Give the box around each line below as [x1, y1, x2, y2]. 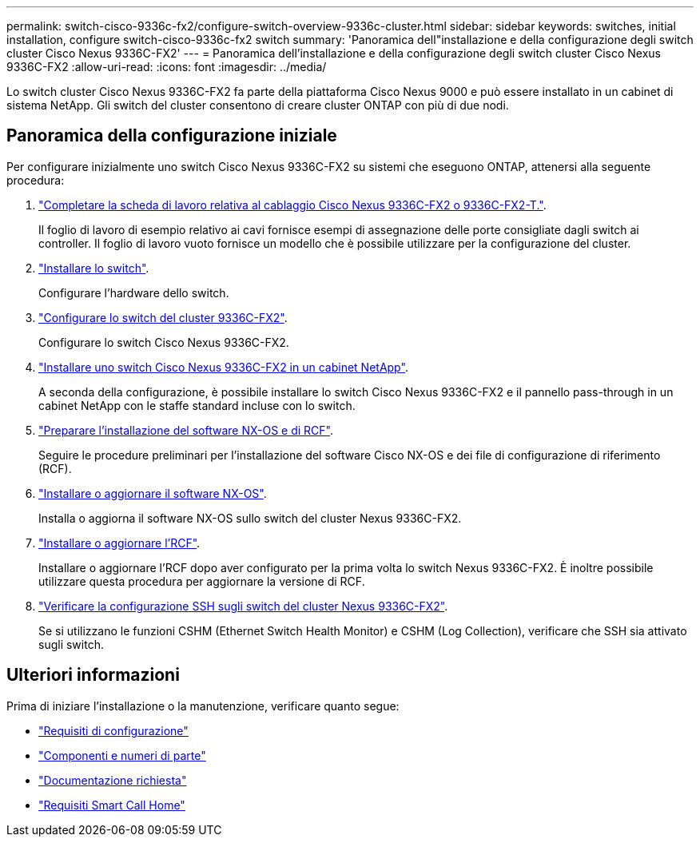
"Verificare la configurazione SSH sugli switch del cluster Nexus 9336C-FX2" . [38, 598, 448, 613]
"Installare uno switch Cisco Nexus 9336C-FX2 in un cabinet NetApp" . [38, 360, 408, 374]
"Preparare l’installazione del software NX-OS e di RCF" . [38, 423, 334, 437]
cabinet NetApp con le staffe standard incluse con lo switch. [38, 398, 356, 412]
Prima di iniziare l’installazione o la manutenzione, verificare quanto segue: [6, 698, 400, 713]
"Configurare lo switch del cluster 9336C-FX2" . [38, 310, 288, 324]
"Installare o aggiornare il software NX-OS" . [38, 486, 267, 500]
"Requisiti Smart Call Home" [38, 797, 185, 812]
